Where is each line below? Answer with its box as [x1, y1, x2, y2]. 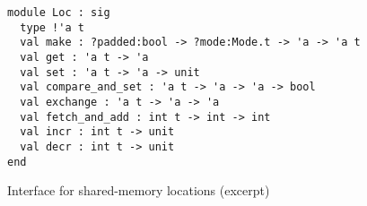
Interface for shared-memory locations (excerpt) [7, 181, 270, 200]
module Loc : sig [7, 6, 110, 19]
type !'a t [20, 21, 84, 34]
